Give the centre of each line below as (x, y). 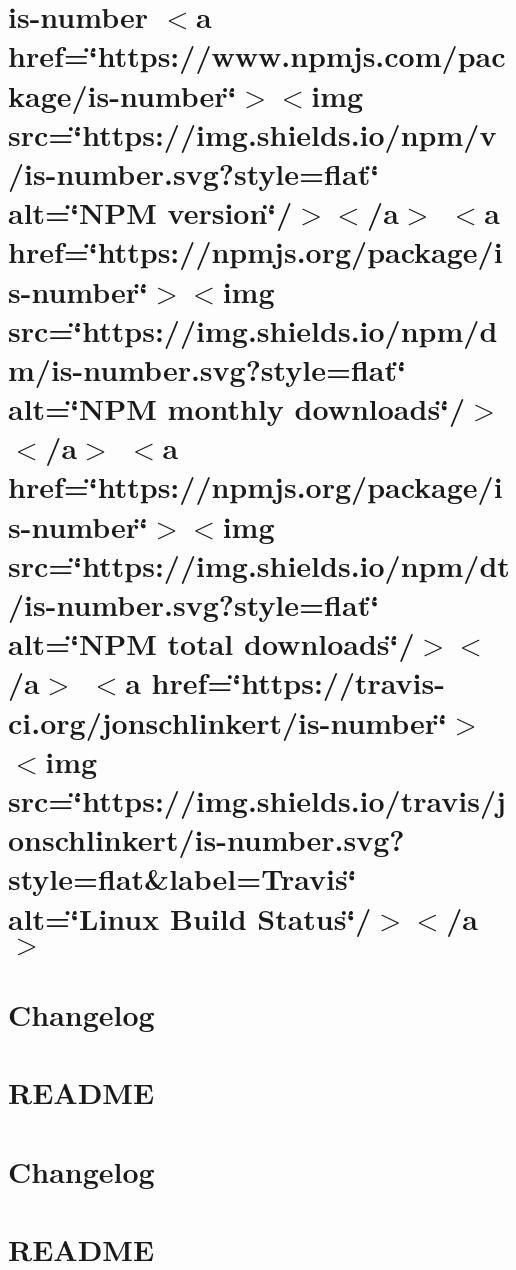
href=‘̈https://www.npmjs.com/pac (257, 55)
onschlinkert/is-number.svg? (206, 839)
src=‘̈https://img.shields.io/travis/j (257, 799)
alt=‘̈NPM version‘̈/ (150, 212)
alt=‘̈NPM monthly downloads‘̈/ (237, 408)
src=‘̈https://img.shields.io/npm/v (252, 133)
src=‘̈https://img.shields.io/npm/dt (259, 564)
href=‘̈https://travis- (298, 682)
